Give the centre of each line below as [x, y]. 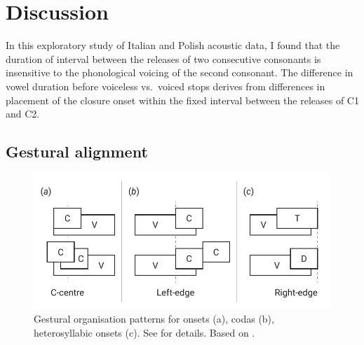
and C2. [23, 114]
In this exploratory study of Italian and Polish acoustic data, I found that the [173, 45]
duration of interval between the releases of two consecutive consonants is [163, 58]
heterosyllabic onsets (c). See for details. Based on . [144, 332]
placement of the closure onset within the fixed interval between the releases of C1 [182, 100]
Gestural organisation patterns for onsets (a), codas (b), [154, 319]
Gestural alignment [77, 152]
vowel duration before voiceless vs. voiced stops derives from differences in [166, 86]
